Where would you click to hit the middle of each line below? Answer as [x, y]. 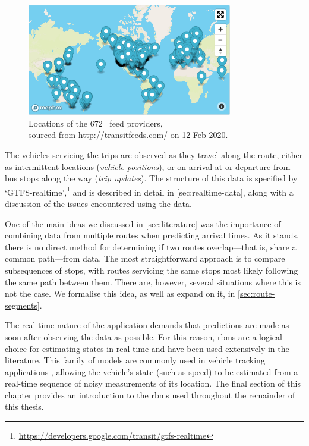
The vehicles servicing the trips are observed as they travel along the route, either [154, 154]
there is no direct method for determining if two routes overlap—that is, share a [151, 246]
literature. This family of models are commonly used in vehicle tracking [135, 360]
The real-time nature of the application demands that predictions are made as [147, 325]
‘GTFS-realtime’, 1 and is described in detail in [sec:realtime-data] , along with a [149, 191]
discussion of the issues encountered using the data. [98, 203]
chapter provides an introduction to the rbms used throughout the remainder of [150, 395]
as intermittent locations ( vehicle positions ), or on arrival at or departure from [148, 166]
